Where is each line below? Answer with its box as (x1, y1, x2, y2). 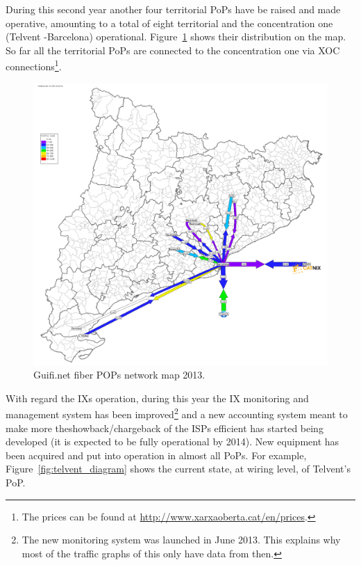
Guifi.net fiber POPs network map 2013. (33, 367, 205, 382)
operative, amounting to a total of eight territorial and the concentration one (6, 15, 333, 30)
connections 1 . (6, 57, 62, 74)
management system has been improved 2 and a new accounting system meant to (6, 405, 348, 422)
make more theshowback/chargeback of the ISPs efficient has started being (6, 420, 324, 435)
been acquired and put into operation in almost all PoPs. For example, (6, 447, 307, 462)
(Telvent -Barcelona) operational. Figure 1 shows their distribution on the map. (6, 29, 346, 44)
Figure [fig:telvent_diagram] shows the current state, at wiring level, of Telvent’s (6, 461, 351, 476)
